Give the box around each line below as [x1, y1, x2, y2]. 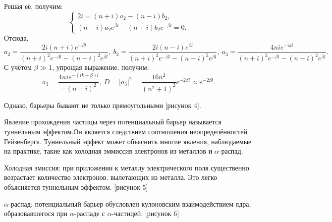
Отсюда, [4, 33, 29, 43]
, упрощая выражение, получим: [52, 62, 149, 72]
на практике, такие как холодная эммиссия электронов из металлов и [4, 146, 213, 156]
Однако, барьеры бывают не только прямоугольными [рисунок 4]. [4, 100, 201, 110]
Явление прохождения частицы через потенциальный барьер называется [4, 116, 221, 127]
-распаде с [74, 208, 105, 219]
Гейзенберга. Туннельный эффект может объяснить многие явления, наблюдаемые [4, 136, 252, 146]
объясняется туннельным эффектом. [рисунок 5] [4, 181, 148, 192]
